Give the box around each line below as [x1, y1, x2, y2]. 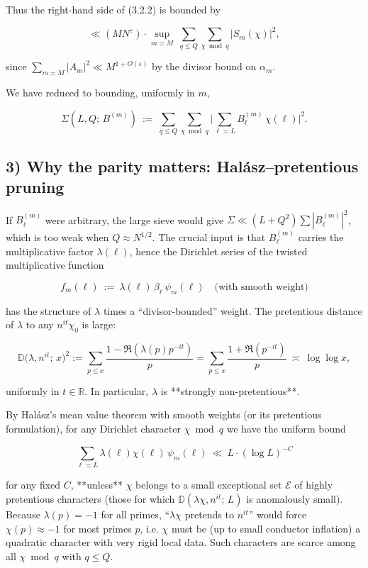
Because [6, 506, 40, 521]
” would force [248, 506, 307, 521]
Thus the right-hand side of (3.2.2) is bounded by [6, 2, 221, 16]
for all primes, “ [101, 506, 170, 521]
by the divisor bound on [152, 59, 257, 74]
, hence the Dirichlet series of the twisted [129, 243, 308, 258]
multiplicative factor [6, 243, 94, 258]
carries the [298, 230, 344, 245]
